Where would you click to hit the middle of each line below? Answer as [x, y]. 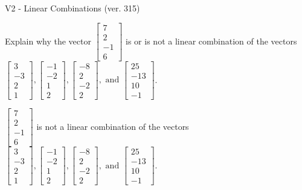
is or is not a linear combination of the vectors [211, 41]
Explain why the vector [48, 41]
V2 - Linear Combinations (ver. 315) [72, 8]
